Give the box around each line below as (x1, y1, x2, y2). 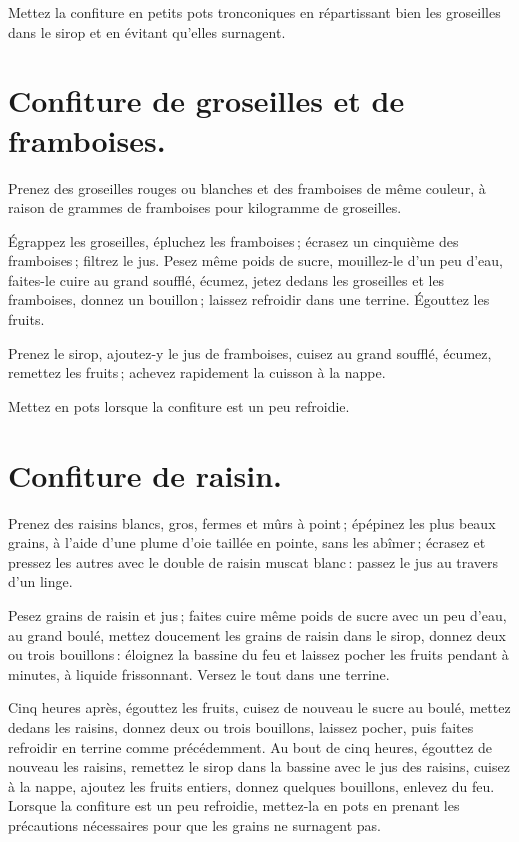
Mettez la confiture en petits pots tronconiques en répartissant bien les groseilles (8, 2, 501, 22)
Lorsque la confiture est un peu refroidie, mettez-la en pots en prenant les (8, 795, 460, 816)
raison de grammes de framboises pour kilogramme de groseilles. (8, 197, 402, 218)
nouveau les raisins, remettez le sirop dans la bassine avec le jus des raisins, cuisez (8, 756, 510, 777)
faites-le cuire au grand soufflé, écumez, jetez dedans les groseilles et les (8, 269, 445, 290)
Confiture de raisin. (8, 454, 283, 495)
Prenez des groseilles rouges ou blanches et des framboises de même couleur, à (8, 177, 486, 198)
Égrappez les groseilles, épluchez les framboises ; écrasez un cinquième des (8, 230, 459, 251)
